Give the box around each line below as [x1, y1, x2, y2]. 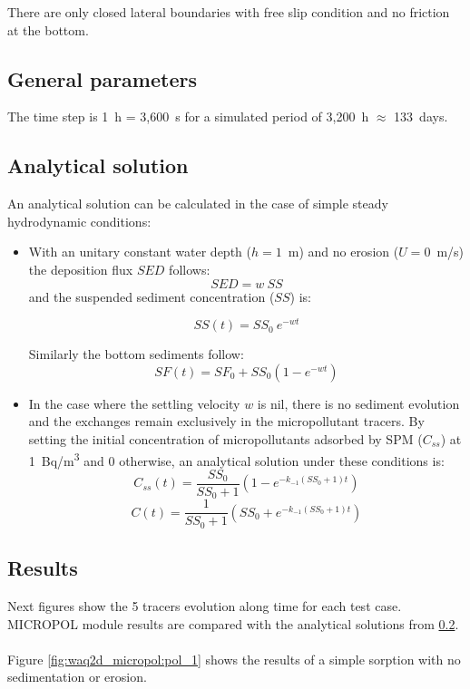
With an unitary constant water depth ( [28, 242, 251, 261]
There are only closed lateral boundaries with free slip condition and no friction [7, 3, 450, 21]
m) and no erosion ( [288, 242, 399, 261]
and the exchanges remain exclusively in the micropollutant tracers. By [28, 412, 425, 431]
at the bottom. [7, 20, 89, 39]
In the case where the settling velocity [28, 393, 240, 412]
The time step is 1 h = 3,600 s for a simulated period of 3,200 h [7, 107, 369, 126]
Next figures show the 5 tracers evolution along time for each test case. [7, 597, 402, 616]
